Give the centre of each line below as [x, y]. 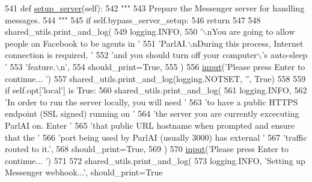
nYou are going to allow [251, 31]
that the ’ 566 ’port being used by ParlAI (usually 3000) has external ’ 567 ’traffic [156, 137]
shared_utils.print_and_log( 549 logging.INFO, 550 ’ [104, 31]
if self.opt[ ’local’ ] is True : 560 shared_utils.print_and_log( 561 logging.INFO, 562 [156, 90]
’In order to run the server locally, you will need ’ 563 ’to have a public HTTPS [151, 101]
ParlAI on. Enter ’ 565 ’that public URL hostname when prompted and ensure [150, 125]
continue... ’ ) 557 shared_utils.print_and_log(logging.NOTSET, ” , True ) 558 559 [155, 78]
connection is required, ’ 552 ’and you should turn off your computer [131, 55]
